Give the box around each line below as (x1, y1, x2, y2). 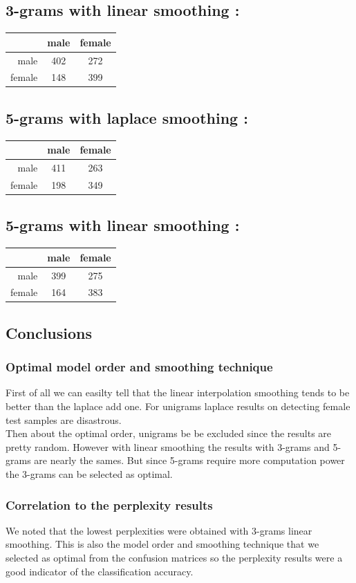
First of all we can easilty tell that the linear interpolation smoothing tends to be (6, 385, 350, 400)
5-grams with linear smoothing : (6, 214, 240, 236)
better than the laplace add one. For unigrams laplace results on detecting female (6, 399, 350, 414)
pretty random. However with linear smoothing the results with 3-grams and (6, 439, 330, 454)
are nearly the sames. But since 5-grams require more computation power (34, 453, 345, 468)
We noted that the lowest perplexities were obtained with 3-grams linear (6, 523, 312, 537)
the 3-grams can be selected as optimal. (6, 467, 173, 481)
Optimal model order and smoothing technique (6, 358, 273, 376)
